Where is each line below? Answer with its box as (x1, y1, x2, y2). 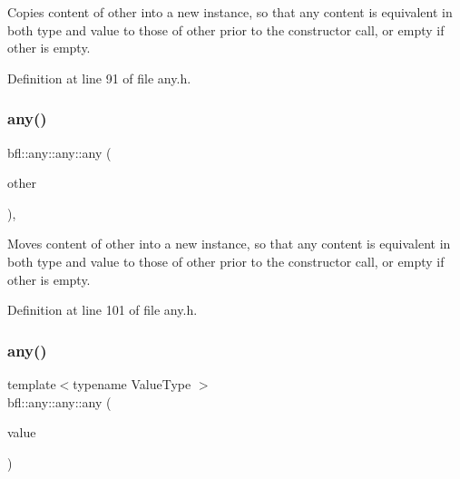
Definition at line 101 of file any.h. (7, 300, 198, 319)
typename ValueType (73, 374, 191, 393)
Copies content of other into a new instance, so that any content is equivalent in (7, 3, 453, 21)
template (7, 374, 56, 393)
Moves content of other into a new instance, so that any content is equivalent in (7, 234, 451, 253)
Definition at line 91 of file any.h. (7, 68, 191, 87)
